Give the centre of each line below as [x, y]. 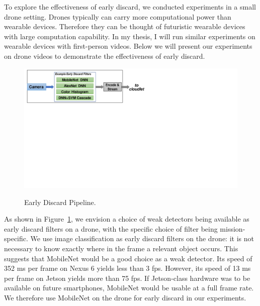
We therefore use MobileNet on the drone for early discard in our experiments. [125, 297]
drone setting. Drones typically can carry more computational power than [118, 16]
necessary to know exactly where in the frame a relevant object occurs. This [121, 248]
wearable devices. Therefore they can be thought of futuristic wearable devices [125, 26]
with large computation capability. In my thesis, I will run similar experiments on [130, 36]
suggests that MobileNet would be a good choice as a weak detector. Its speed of [128, 258]
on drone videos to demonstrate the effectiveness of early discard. [105, 56]
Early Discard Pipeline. [60, 202]
